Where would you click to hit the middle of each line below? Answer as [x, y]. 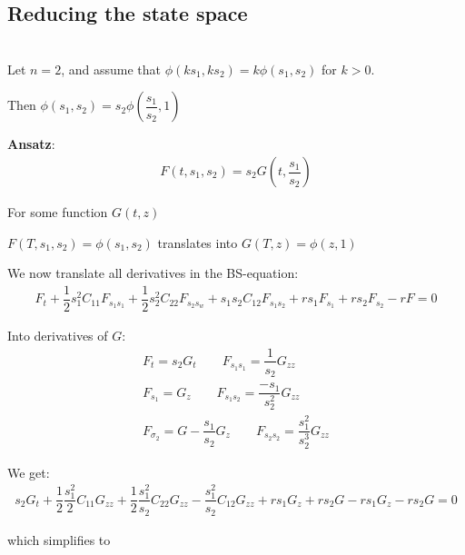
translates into [198, 242]
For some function [58, 212]
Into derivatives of [58, 335]
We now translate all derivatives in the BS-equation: [153, 273]
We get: [29, 472]
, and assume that [111, 69]
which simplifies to [59, 539]
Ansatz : [31, 144]
